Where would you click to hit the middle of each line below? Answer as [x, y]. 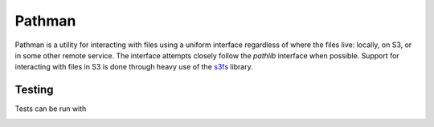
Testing [34, 90]
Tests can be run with [51, 109]
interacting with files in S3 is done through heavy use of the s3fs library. [134, 67]
